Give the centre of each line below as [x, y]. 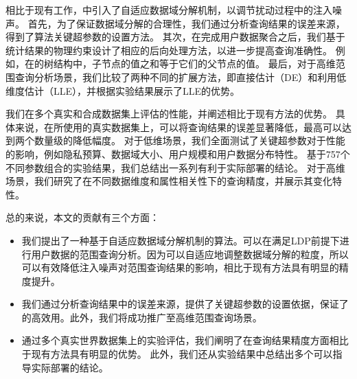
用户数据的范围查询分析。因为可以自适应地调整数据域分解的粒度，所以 [190, 254]
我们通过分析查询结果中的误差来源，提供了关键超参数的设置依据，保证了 [185, 304]
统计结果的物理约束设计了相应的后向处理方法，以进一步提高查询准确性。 [169, 50]
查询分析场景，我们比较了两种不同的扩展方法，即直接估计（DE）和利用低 [181, 77]
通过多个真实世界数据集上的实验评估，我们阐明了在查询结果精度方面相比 [185, 340]
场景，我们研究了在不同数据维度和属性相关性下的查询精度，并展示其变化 [169, 181]
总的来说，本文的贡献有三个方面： [82, 217]
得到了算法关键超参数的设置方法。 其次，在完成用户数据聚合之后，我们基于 [175, 37]
